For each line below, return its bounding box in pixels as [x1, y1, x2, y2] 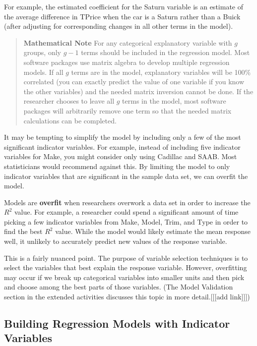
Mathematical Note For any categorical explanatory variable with [23, 37, 232, 48]
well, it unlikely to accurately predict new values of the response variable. [4, 236, 227, 246]
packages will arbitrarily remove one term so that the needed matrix [23, 105, 232, 115]
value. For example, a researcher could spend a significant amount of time [14, 207, 239, 217]
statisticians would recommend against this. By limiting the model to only [4, 161, 230, 171]
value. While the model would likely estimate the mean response [55, 226, 251, 236]
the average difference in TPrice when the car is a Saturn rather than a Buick [4, 11, 241, 21]
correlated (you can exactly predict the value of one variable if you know [23, 76, 245, 87]
